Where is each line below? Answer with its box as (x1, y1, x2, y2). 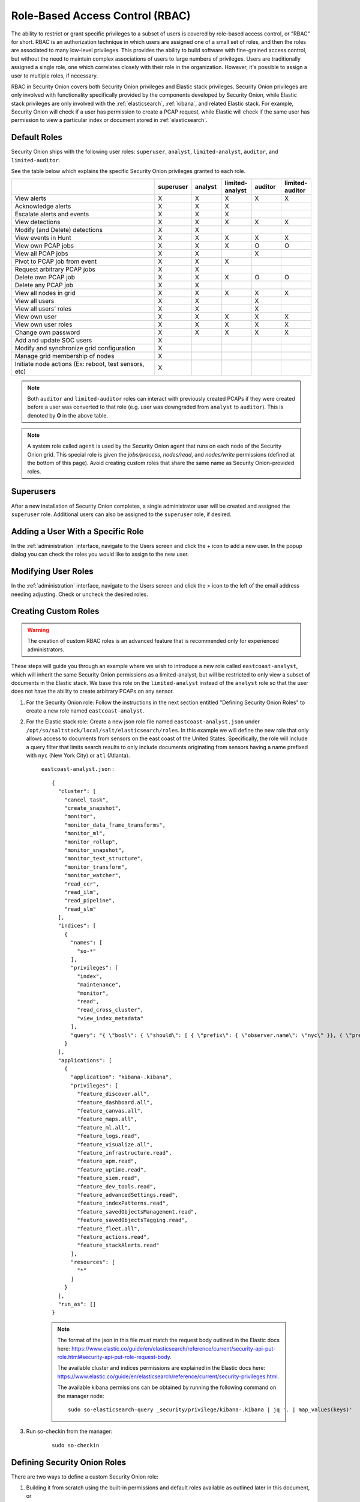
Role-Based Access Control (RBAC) (11, 9, 191, 22)
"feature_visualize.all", (77, 1141, 153, 1148)
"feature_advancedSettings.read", (77, 1191, 179, 1198)
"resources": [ (70, 1259, 115, 1266)
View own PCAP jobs (14, 241, 74, 249)
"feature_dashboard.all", (77, 1099, 153, 1105)
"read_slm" (64, 905, 97, 913)
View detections (14, 217, 61, 226)
